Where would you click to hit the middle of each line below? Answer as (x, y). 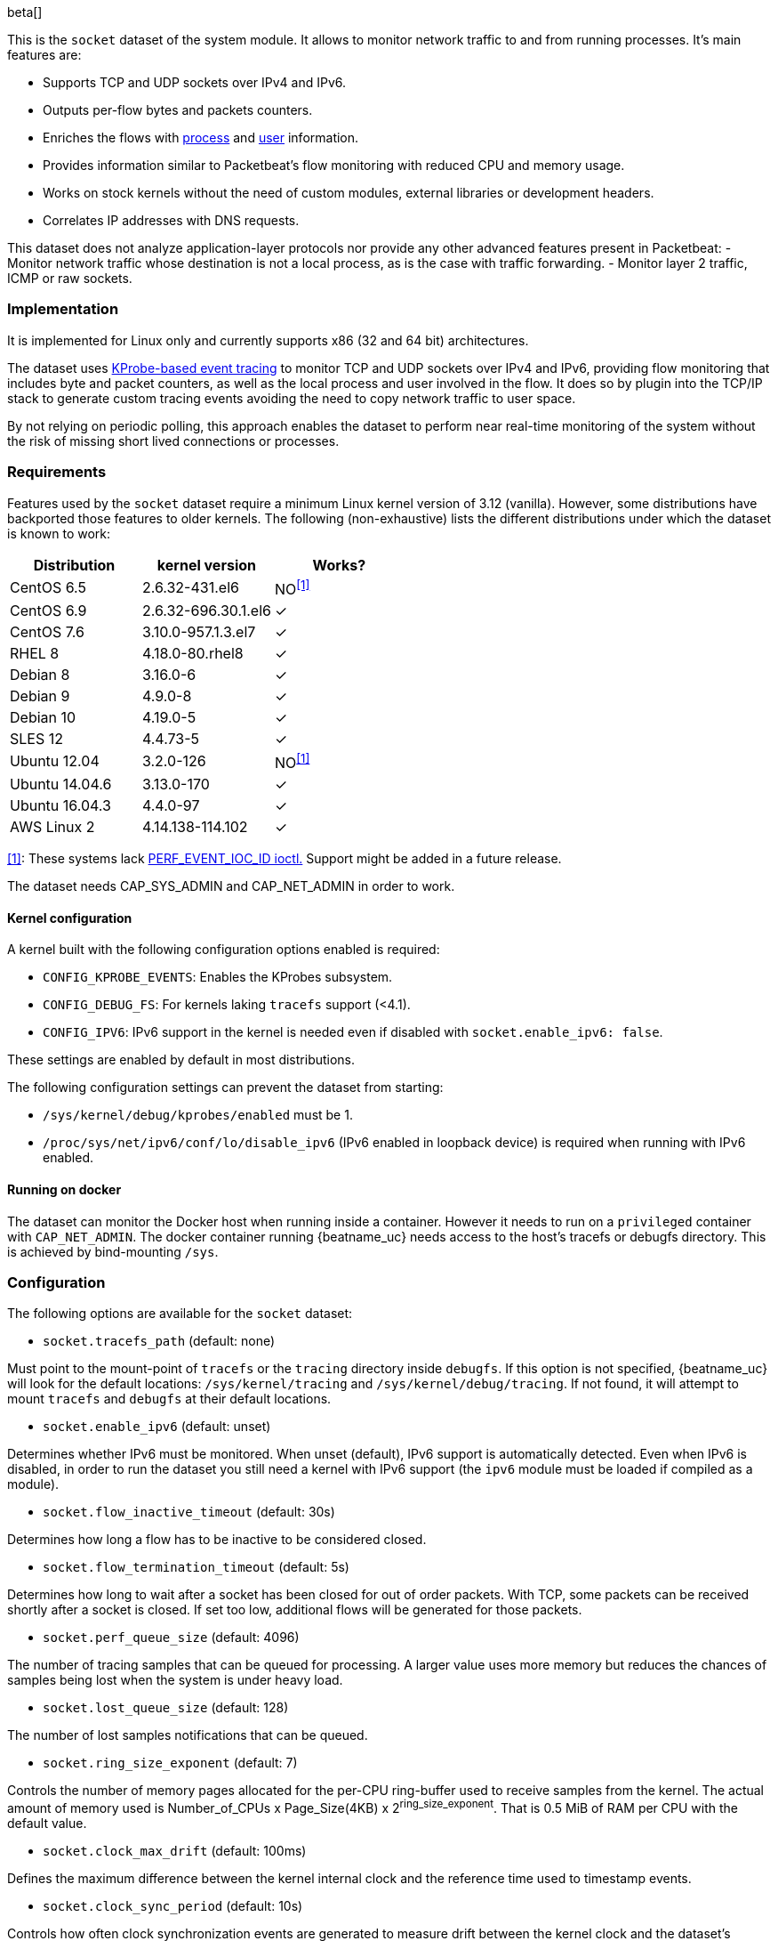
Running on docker (64, 1189)
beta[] (25, 12)
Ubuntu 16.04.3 (60, 806)
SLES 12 (36, 738)
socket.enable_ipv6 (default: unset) (157, 1427)
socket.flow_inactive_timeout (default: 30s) (189, 1512)
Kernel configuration (70, 918)
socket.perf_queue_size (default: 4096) (171, 1638)
